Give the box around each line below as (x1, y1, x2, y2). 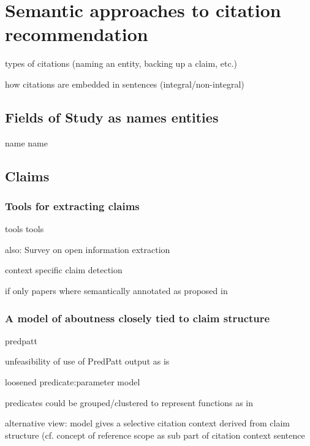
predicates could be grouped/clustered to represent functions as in (5, 396, 254, 409)
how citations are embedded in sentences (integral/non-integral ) (5, 77, 244, 90)
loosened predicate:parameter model (5, 376, 140, 388)
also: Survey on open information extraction (5, 243, 170, 255)
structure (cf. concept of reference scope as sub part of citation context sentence (5, 428, 305, 441)
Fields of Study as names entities (5, 107, 219, 126)
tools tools (5, 222, 44, 235)
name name (5, 136, 48, 149)
